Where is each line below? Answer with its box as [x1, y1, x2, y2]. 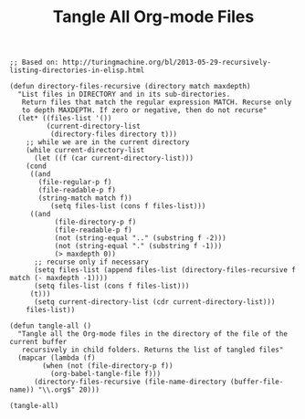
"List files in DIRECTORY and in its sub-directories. [17, 89, 231, 100]
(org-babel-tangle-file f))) [49, 370, 162, 379]
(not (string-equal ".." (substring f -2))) [54, 234, 226, 243]
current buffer [9, 338, 68, 347]
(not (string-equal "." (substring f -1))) [54, 242, 223, 251]
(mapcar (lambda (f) [17, 353, 96, 362]
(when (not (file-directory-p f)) [42, 361, 174, 371]
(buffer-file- [229, 377, 284, 387]
